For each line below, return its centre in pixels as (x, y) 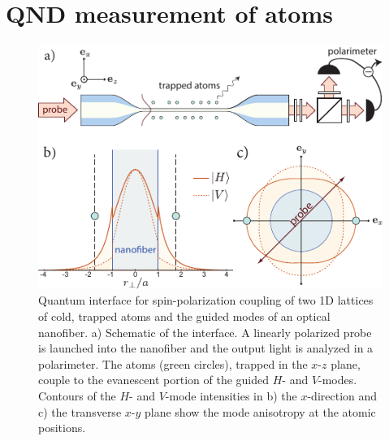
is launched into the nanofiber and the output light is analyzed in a (206, 348)
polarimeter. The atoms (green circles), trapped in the (173, 363)
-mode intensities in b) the (231, 395)
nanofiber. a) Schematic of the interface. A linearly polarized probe (205, 332)
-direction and (342, 395)
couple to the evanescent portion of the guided (154, 380)
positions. (62, 428)
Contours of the (77, 395)
